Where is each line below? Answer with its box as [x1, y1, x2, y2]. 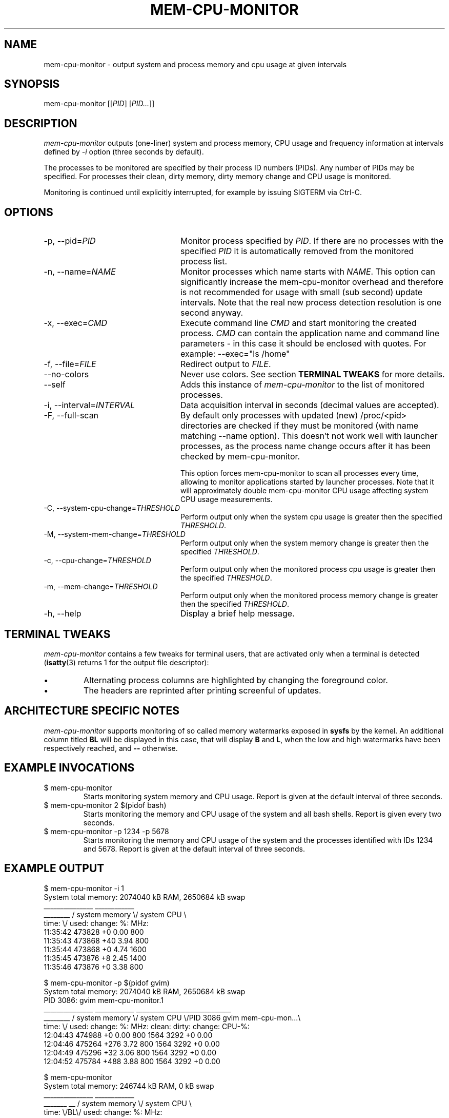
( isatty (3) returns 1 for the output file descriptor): [44, 658, 209, 667]
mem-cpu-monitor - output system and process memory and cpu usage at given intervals [44, 60, 347, 69]
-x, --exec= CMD [44, 318, 108, 329]
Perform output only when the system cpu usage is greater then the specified [180, 512, 442, 522]
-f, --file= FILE [44, 359, 96, 370]
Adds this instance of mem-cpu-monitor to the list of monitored [180, 379, 424, 390]
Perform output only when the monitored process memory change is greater [180, 591, 438, 600]
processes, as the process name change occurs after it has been [180, 441, 431, 452]
